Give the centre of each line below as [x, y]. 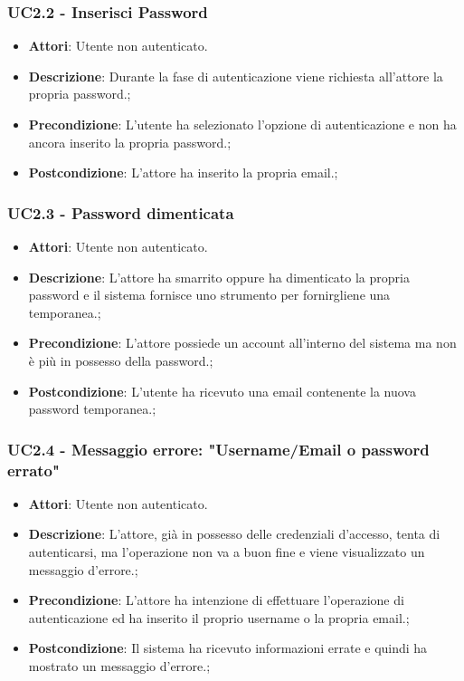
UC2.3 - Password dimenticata [121, 212]
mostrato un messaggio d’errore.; [119, 666]
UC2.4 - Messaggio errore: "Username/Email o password [218, 449]
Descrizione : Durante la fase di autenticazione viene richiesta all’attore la [236, 76]
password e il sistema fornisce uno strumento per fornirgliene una [209, 295]
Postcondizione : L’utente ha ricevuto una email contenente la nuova [222, 391]
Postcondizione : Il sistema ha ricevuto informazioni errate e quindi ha [228, 648]
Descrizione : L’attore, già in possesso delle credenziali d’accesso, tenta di [234, 534]
